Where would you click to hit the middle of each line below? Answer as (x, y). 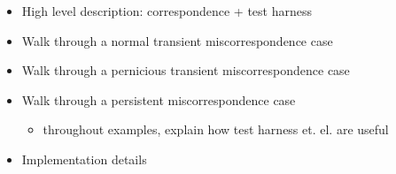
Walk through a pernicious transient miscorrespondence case (186, 70)
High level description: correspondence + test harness (167, 11)
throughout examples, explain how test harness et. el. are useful (216, 129)
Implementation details (84, 159)
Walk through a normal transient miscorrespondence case (177, 40)
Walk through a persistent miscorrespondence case (159, 99)
